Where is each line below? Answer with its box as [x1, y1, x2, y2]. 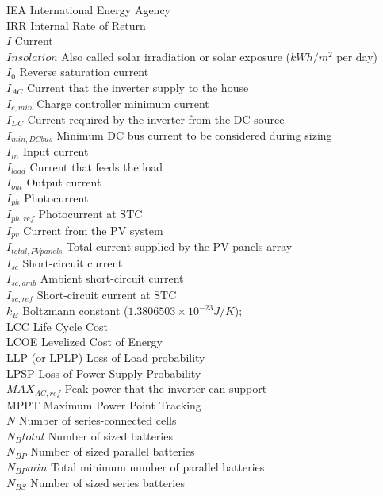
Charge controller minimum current [36, 94, 209, 111]
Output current [26, 174, 101, 190]
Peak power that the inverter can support [64, 380, 267, 397]
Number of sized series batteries [30, 474, 185, 490]
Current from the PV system [23, 221, 163, 238]
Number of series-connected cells [18, 412, 177, 429]
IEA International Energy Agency [6, 2, 170, 17]
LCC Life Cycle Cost [6, 317, 108, 334]
